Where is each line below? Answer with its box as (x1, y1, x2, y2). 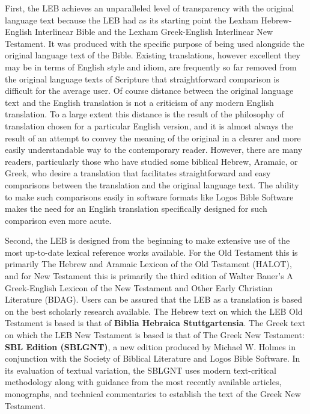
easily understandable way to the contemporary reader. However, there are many (5, 143, 303, 156)
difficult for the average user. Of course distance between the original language (5, 84, 294, 97)
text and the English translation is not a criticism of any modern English (5, 96, 274, 108)
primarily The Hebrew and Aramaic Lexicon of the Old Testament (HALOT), (5, 258, 292, 270)
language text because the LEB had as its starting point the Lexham (5, 13, 258, 26)
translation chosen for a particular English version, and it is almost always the (5, 119, 293, 132)
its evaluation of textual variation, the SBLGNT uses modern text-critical (5, 363, 276, 376)
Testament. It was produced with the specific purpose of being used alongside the (5, 37, 305, 49)
